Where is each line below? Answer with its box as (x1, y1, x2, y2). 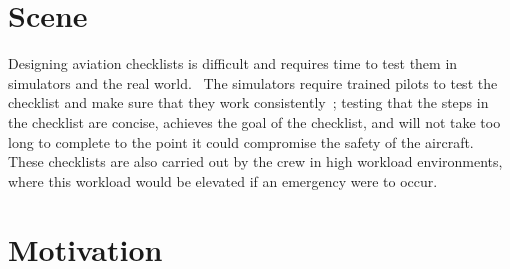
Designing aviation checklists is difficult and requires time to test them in (8, 53, 458, 74)
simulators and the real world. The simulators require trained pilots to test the (8, 72, 498, 93)
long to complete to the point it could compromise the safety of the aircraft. (8, 131, 474, 152)
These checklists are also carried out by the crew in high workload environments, (8, 151, 503, 172)
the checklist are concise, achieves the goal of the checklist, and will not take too (8, 111, 501, 132)
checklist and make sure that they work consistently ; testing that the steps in (8, 92, 489, 113)
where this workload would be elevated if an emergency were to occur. (8, 170, 438, 191)
